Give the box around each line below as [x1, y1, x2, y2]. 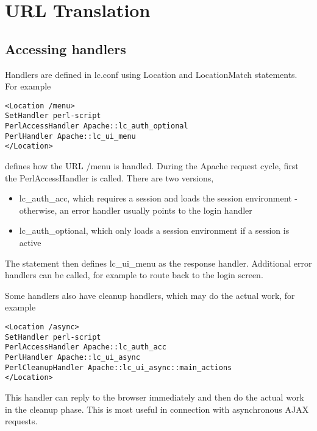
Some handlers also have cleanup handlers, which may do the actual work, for [5, 289, 295, 301]
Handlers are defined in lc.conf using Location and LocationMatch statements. [5, 68, 297, 80]
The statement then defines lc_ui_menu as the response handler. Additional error [5, 256, 312, 269]
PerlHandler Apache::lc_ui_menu [5, 131, 136, 141]
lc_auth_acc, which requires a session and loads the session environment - [19, 192, 297, 205]
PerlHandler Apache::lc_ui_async [5, 352, 140, 362]
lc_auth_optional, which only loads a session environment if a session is [19, 224, 290, 237]
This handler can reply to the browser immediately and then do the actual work [5, 390, 304, 403]
